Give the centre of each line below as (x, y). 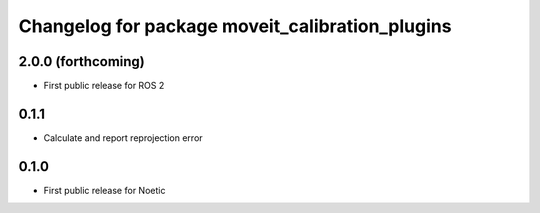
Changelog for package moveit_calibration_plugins (235, 26)
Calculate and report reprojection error (123, 137)
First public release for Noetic (104, 190)
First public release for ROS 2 (104, 86)
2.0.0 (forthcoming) (81, 61)
